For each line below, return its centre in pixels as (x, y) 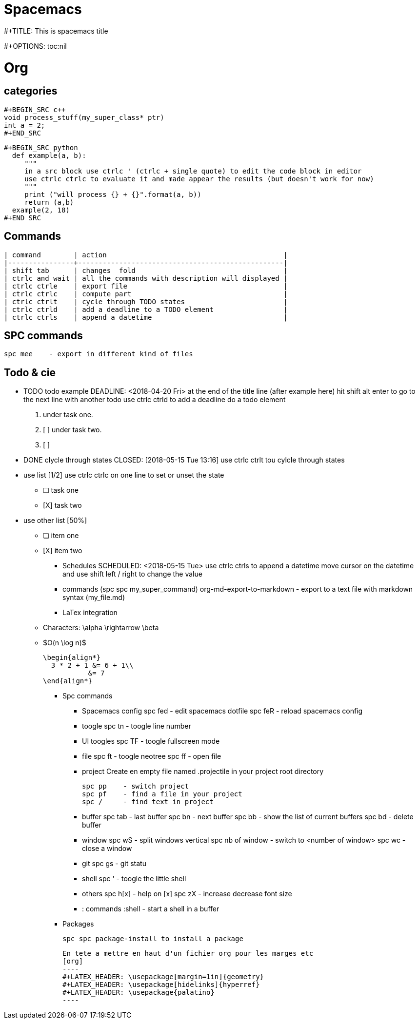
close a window (107, 849)
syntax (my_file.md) (94, 598)
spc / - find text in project (148, 802)
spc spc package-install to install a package (153, 939)
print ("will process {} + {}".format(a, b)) (113, 194)
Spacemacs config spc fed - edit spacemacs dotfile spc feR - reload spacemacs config (222, 711)
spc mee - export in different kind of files (99, 354)
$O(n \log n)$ (65, 643)
